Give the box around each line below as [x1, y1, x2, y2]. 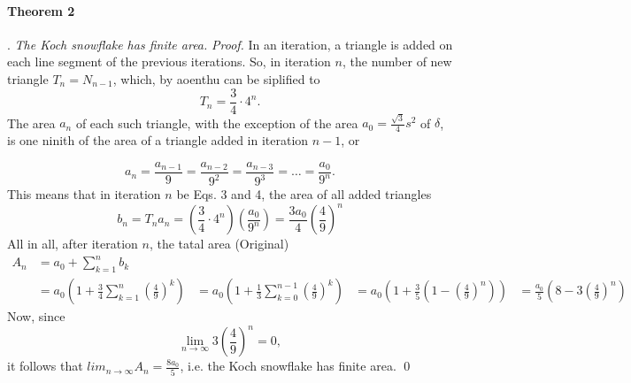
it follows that [7, 356, 83, 375]
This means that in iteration [7, 185, 161, 203]
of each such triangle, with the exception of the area [75, 113, 358, 132]
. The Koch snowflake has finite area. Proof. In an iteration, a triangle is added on [7, 34, 453, 53]
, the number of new [342, 52, 452, 71]
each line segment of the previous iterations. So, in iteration [7, 52, 331, 71]
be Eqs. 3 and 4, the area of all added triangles [176, 185, 432, 203]
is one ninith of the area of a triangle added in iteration [7, 131, 309, 149]
